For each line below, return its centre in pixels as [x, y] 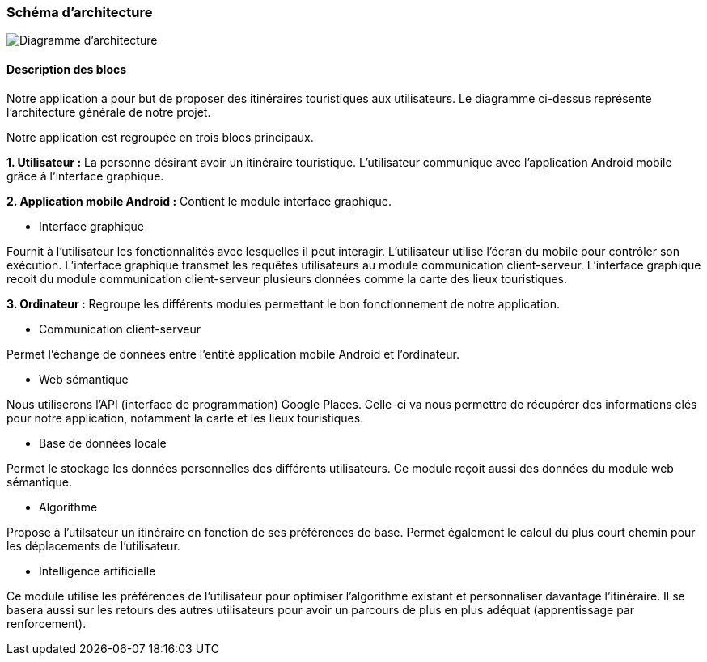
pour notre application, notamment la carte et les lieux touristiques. [185, 418]
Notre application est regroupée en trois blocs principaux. [160, 137]
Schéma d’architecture [80, 12]
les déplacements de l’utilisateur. [93, 545]
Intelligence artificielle [97, 571]
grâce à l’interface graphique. [85, 176]
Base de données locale [103, 443]
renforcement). [47, 623]
